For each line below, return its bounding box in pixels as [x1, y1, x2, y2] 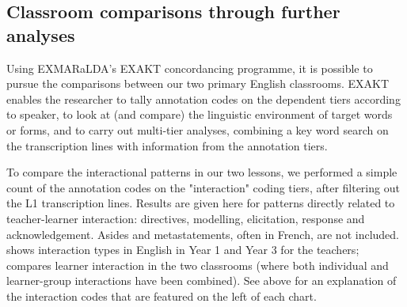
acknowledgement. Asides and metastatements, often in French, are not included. [6, 226, 400, 242]
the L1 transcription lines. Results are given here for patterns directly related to [6, 195, 395, 211]
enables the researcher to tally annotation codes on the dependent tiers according [6, 90, 401, 107]
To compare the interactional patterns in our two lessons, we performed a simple [6, 164, 397, 180]
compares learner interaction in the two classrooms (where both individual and [6, 256, 389, 273]
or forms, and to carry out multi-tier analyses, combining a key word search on [6, 121, 389, 138]
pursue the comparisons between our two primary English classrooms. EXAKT [6, 75, 389, 92]
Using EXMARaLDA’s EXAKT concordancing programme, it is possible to [6, 59, 373, 76]
